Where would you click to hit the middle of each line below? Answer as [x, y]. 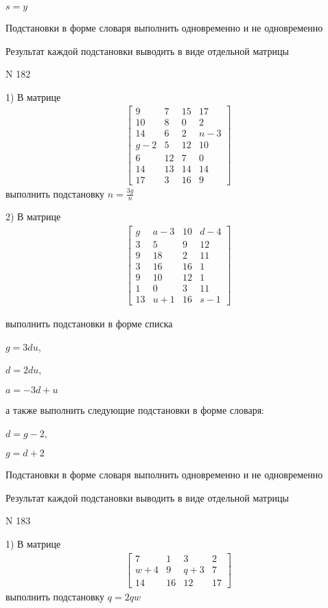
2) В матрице [33, 217]
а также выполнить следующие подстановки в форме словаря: [135, 410]
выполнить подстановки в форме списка [89, 324]
